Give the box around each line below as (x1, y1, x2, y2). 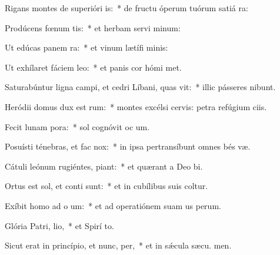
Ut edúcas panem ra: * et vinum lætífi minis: (5, 41, 168, 54)
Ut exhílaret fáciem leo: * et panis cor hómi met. (5, 61, 182, 73)
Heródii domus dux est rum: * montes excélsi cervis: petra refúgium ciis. (5, 100, 267, 112)
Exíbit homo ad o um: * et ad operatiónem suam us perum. (5, 199, 221, 211)
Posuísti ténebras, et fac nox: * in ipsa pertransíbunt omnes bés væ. (5, 140, 251, 153)
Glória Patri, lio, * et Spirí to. (5, 219, 114, 231)
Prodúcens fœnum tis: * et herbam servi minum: (5, 21, 181, 34)
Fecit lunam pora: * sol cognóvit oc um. (5, 120, 150, 133)
